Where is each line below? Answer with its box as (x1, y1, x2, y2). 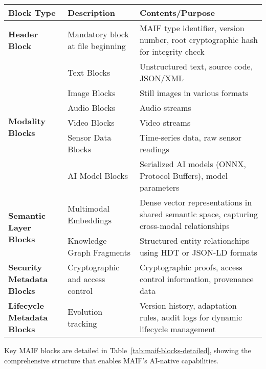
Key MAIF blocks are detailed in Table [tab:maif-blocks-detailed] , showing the (4, 345, 251, 355)
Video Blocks (68, 117, 115, 128)
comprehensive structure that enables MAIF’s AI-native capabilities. (4, 355, 219, 365)
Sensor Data (68, 131, 112, 143)
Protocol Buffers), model (139, 170, 228, 181)
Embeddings (68, 214, 112, 226)
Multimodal (68, 202, 110, 214)
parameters (139, 181, 180, 193)
